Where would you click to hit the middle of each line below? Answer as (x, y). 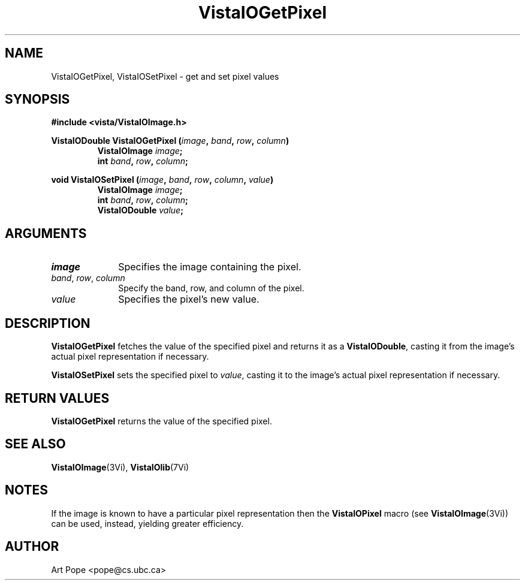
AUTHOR (32, 547)
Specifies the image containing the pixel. (210, 267)
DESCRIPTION (48, 323)
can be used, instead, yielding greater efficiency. (147, 523)
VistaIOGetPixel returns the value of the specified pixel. (162, 421)
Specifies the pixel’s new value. (189, 299)
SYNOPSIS (37, 99)
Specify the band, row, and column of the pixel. (211, 288)
